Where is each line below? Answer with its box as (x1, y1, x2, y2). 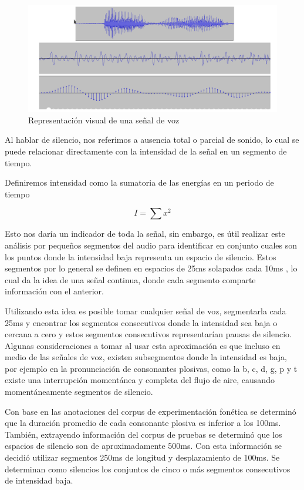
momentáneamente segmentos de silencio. (5, 385, 153, 398)
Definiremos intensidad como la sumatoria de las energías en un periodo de (5, 176, 274, 189)
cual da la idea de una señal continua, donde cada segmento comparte (5, 273, 256, 286)
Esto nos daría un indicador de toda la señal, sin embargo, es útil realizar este (5, 227, 285, 240)
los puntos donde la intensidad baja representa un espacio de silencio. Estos (5, 250, 276, 263)
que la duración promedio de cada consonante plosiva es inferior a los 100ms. (5, 417, 281, 429)
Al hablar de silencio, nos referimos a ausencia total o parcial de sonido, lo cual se (5, 133, 299, 146)
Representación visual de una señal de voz (28, 113, 180, 126)
